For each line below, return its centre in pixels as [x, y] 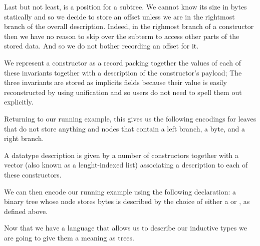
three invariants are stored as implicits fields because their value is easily [115, 82]
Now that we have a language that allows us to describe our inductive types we [125, 228]
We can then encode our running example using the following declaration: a [120, 191]
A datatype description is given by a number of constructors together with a [121, 155]
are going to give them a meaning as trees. [69, 237]
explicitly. [19, 102]
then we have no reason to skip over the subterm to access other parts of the [122, 36]
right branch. [24, 138]
